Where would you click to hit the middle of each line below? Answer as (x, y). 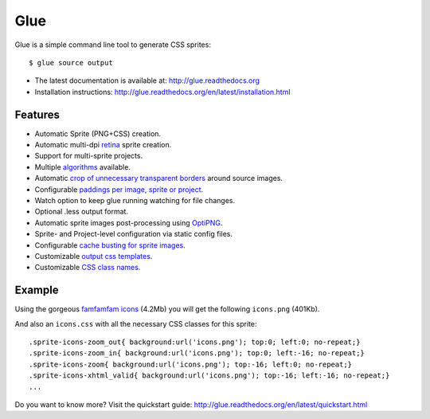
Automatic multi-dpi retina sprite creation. (103, 145)
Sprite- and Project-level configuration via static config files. (133, 234)
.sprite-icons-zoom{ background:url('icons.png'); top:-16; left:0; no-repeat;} (191, 364)
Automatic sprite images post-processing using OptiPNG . (129, 222)
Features (37, 114)
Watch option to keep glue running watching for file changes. (135, 200)
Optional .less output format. (82, 212)
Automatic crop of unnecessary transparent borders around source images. (158, 178)
